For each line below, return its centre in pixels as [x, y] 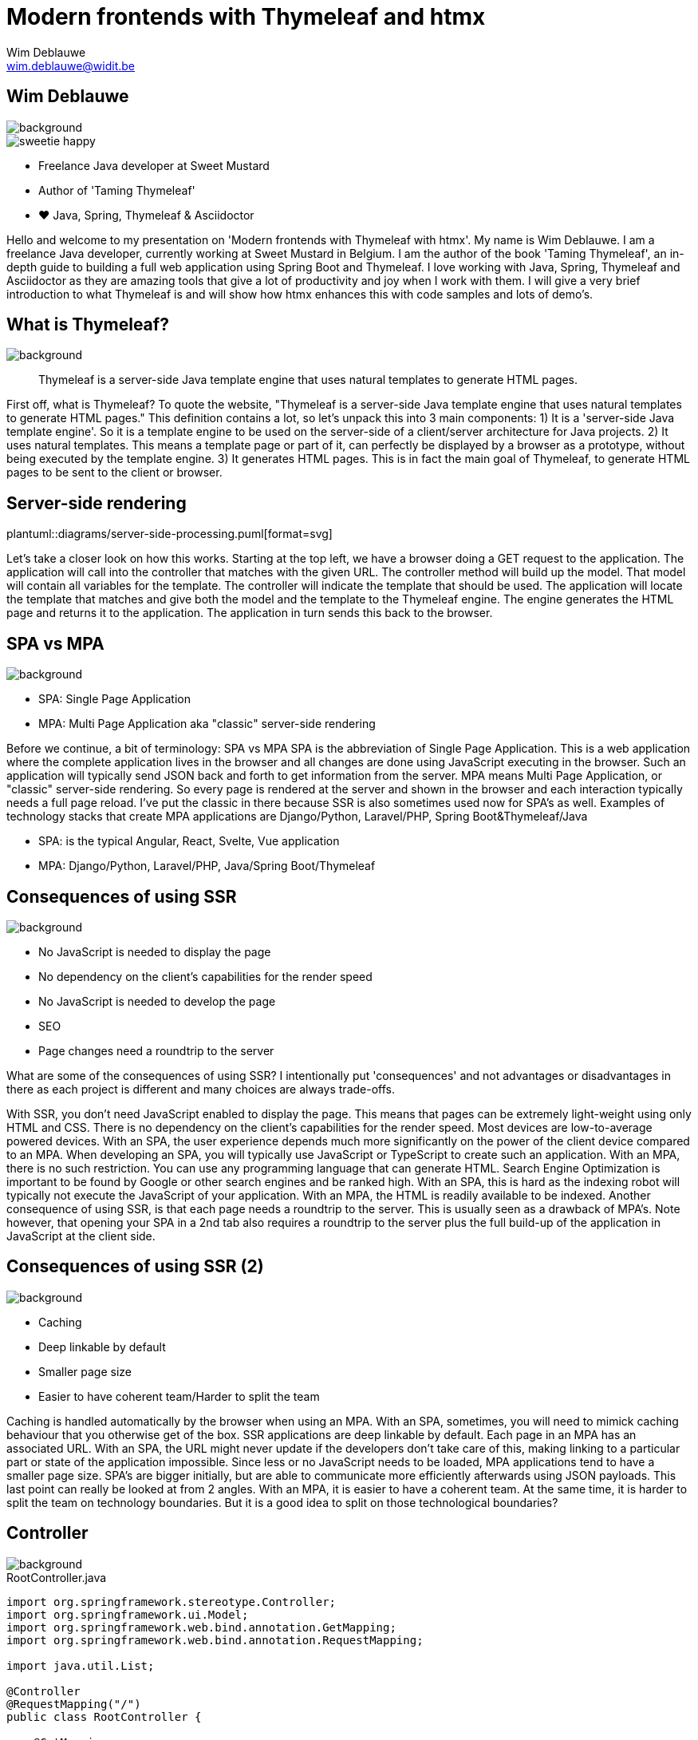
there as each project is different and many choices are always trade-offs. [201, 1089]
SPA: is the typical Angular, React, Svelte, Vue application [189, 841]
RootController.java [57, 1577]
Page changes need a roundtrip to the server [156, 1050]
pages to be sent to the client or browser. [114, 473]
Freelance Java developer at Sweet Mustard [154, 165]
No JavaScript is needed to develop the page [157, 1001]
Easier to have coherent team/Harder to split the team [179, 1396]
